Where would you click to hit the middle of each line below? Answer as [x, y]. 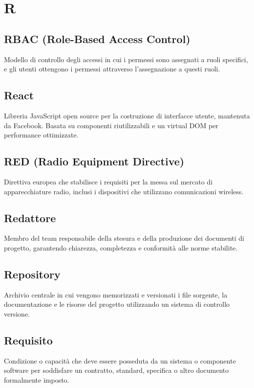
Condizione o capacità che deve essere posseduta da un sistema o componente [120, 360]
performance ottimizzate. [41, 135]
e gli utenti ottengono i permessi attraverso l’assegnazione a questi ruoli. [112, 69]
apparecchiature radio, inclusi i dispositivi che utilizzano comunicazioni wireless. [124, 191]
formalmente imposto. [37, 379]
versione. [17, 313]
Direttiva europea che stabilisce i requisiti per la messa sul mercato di [108, 181]
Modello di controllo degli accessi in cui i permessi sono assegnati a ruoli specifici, [126, 59]
